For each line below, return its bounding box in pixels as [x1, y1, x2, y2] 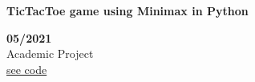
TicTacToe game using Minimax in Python [6, 2, 249, 18]
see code [6, 60, 47, 77]
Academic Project [6, 45, 94, 62]
